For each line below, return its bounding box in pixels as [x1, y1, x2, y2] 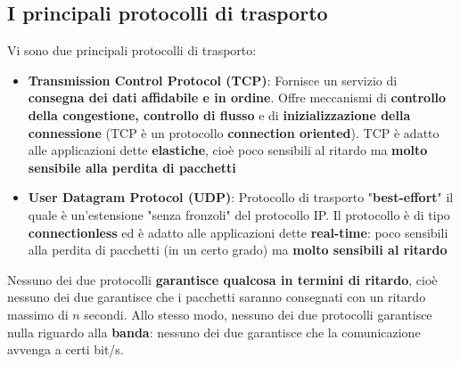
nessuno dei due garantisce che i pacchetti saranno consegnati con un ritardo [7, 288, 426, 306]
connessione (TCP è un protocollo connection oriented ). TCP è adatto [28, 123, 439, 142]
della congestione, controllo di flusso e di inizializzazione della [28, 105, 411, 124]
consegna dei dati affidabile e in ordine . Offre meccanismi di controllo [28, 88, 447, 107]
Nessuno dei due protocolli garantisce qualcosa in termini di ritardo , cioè [7, 270, 438, 288]
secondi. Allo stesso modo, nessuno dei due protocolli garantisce [84, 304, 432, 323]
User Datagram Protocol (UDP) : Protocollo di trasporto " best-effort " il [28, 188, 454, 207]
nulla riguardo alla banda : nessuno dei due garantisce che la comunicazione [7, 322, 421, 341]
